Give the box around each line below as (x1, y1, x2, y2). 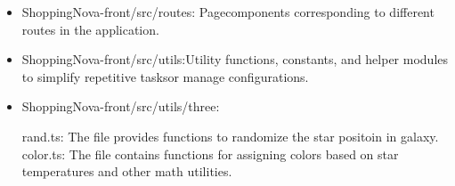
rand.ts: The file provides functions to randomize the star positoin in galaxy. (21, 126, 439, 145)
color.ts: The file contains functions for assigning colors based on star (21, 144, 399, 163)
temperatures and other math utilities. (21, 162, 232, 181)
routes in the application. (21, 20, 159, 38)
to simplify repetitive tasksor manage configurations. (21, 67, 309, 85)
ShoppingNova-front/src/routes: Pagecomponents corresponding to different (21, 3, 435, 20)
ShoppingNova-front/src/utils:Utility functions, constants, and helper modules (21, 50, 449, 69)
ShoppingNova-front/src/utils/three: (21, 97, 220, 116)
